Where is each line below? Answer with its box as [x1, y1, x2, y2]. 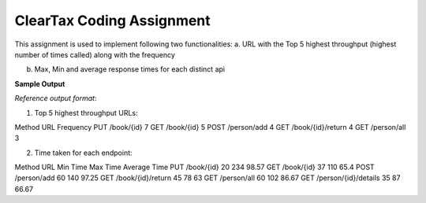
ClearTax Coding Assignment [14, 12, 211, 29]
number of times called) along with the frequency [14, 50, 175, 59]
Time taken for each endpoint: [34, 148, 133, 157]
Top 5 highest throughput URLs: [34, 108, 138, 117]
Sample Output [14, 79, 65, 88]
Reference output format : [14, 94, 98, 103]
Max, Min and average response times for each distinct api [34, 65, 225, 74]
